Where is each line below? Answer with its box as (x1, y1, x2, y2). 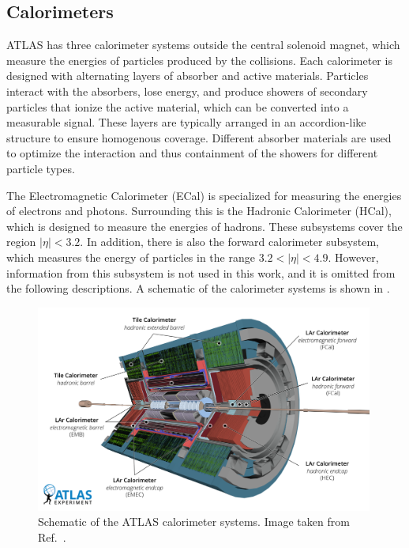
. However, (328, 248, 379, 265)
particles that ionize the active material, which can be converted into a (6, 98, 349, 115)
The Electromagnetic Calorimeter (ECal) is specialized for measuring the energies (6, 187, 402, 203)
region (6, 233, 36, 250)
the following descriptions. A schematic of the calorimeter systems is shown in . (6, 280, 390, 297)
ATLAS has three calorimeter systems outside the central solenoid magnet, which (6, 36, 400, 53)
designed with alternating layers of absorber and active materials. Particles (6, 67, 369, 84)
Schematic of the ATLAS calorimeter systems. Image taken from (38, 513, 350, 530)
